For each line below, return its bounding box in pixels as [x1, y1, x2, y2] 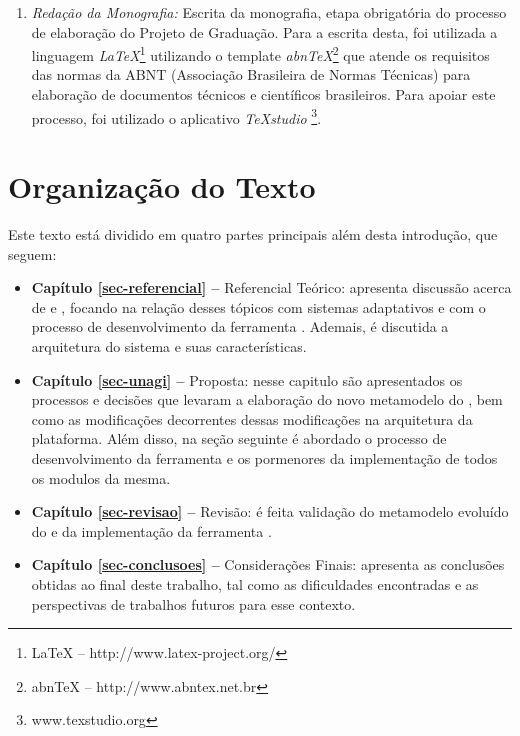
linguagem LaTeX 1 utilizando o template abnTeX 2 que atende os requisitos [31, 42, 490, 65]
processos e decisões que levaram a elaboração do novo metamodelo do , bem [31, 389, 503, 410]
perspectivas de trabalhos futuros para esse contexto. [31, 593, 356, 614]
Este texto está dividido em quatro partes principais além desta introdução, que [8, 224, 498, 244]
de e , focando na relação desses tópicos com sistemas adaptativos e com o [31, 296, 486, 317]
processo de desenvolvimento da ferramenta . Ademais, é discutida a [31, 316, 449, 337]
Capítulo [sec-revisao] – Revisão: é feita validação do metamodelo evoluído [31, 501, 509, 522]
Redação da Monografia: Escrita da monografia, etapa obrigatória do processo [31, 2, 507, 22]
